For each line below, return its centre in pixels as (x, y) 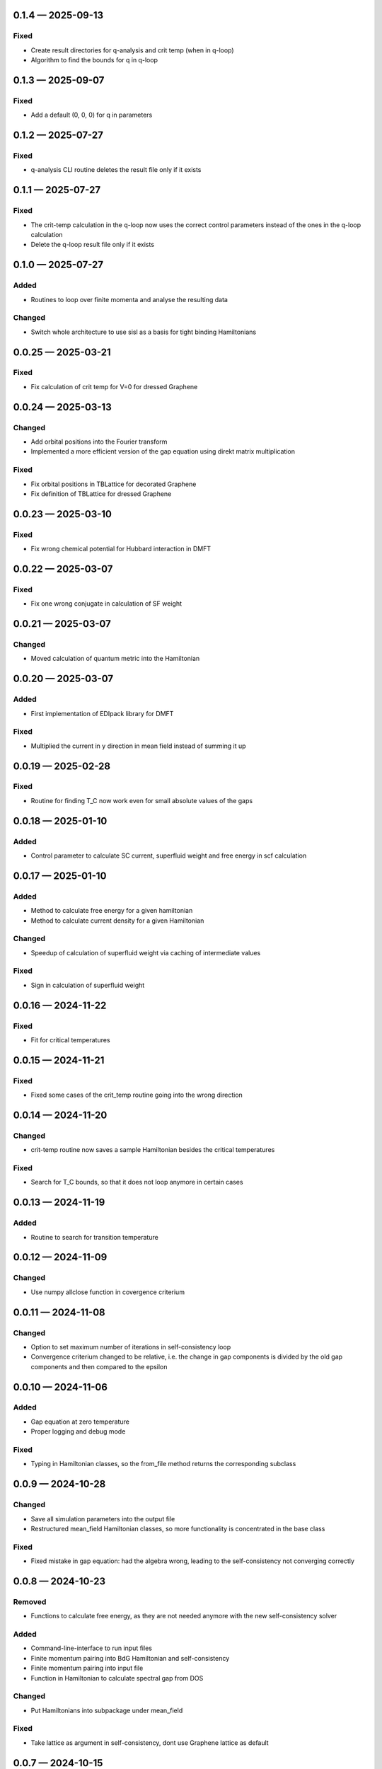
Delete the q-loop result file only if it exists (93, 245)
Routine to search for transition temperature (94, 1237)
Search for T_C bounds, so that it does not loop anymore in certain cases (137, 1182)
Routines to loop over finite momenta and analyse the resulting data (129, 299)
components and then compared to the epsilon (99, 1366)
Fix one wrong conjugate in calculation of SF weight (106, 604)
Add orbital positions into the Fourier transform (99, 442)
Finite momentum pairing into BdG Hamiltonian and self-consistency (130, 1658)
